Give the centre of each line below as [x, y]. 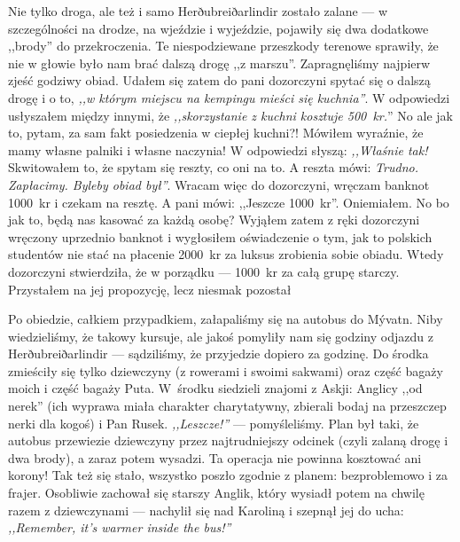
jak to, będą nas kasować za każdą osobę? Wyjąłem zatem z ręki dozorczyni [214, 220]
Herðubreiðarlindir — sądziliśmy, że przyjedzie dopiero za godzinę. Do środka [218, 353]
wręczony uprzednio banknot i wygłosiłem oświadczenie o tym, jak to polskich [220, 236]
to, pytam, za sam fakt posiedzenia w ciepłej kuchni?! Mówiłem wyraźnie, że [216, 133]
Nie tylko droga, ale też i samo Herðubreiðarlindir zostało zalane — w [198, 11]
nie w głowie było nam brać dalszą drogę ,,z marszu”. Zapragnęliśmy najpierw [219, 63]
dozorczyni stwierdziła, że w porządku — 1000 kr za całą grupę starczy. [204, 271]
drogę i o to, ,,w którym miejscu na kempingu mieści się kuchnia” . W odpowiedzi [229, 97]
